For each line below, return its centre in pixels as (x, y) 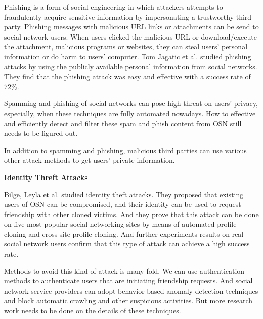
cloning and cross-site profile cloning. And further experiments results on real (124, 234)
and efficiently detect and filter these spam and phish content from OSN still (123, 123)
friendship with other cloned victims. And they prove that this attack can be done (131, 214)
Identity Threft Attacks (46, 177)
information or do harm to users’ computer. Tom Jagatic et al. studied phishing (128, 56)
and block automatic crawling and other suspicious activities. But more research (128, 300)
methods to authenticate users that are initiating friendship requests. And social (128, 281)
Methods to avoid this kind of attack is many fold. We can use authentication (124, 271)
